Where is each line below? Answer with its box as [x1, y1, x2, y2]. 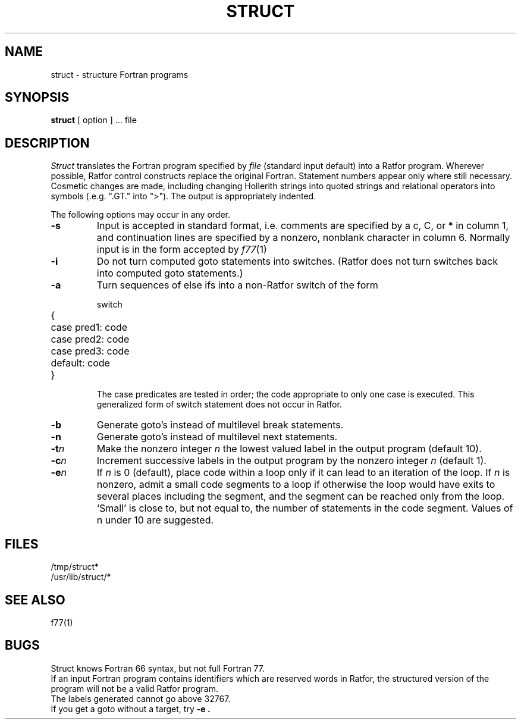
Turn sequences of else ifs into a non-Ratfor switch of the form [96, 279, 378, 292]
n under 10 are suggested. [96, 514, 214, 526]
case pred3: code [51, 345, 130, 358]
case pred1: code [51, 321, 128, 334]
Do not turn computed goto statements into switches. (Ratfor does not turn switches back [96, 255, 498, 268]
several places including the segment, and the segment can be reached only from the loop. [96, 490, 505, 503]
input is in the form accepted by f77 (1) [96, 243, 267, 256]
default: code [51, 357, 110, 369]
